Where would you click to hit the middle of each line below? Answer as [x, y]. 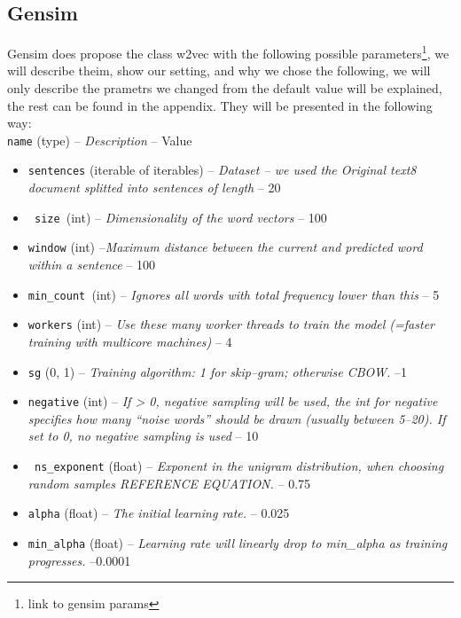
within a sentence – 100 [92, 265]
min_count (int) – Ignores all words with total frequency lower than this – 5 [234, 294]
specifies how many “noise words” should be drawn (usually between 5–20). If [237, 418]
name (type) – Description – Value [100, 140]
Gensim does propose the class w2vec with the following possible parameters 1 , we [228, 52]
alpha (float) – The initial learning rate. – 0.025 [159, 513]
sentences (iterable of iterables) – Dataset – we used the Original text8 [222, 170]
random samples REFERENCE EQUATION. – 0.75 [169, 483]
